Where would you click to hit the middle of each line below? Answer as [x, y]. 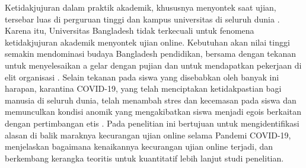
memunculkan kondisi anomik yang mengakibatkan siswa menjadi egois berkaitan [153, 112]
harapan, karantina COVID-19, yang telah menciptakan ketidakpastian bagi [143, 88]
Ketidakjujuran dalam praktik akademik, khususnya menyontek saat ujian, [141, 7]
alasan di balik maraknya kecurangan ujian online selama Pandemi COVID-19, [148, 135]
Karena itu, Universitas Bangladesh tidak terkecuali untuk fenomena [130, 30]
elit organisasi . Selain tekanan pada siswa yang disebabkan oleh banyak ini [142, 77]
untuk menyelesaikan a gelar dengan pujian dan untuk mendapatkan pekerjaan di [153, 65]
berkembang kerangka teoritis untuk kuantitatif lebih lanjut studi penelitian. [144, 158]
